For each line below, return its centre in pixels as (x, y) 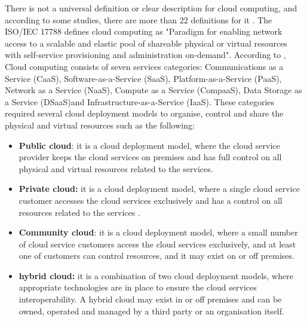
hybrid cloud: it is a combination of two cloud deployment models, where (156, 275)
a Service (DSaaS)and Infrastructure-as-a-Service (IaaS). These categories (140, 101)
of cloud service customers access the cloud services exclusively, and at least (157, 244)
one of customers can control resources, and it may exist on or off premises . (156, 256)
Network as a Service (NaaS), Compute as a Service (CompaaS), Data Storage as (153, 90)
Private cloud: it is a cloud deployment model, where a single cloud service (159, 189)
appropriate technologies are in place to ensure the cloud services (138, 287)
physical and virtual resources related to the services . (116, 168)
